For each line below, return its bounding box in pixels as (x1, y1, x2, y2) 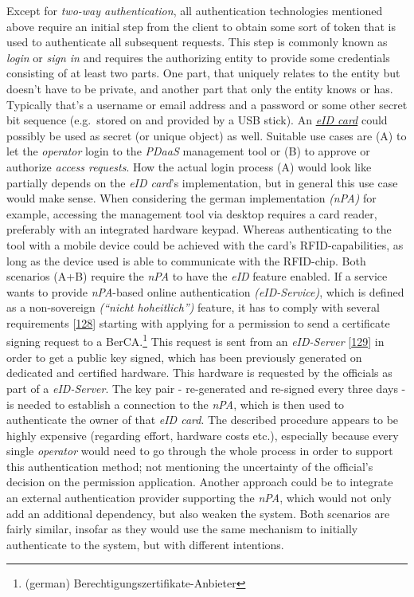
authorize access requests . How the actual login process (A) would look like (6, 158, 372, 175)
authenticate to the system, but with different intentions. (6, 536, 284, 552)
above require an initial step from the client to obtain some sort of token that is (6, 18, 396, 34)
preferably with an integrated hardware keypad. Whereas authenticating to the (6, 221, 392, 238)
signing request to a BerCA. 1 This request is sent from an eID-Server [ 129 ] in (6, 331, 385, 350)
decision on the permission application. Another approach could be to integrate (6, 473, 393, 490)
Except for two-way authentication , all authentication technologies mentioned (6, 2, 383, 18)
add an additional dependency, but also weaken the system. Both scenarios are (6, 505, 390, 521)
